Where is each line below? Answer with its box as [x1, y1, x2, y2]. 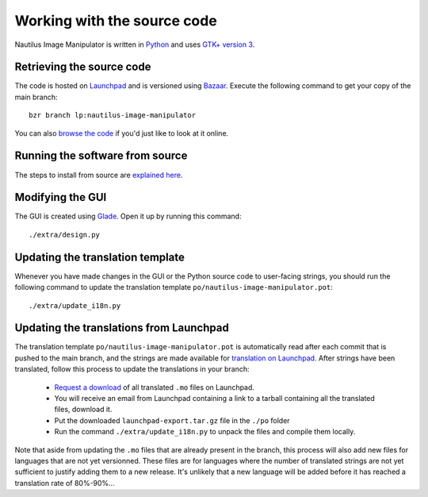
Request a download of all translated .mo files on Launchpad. [54, 382, 255, 392]
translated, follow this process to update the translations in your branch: [14, 364, 250, 374]
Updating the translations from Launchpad [14, 322, 229, 335]
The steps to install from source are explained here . [14, 170, 183, 179]
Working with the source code [14, 12, 217, 29]
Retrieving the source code [14, 60, 151, 74]
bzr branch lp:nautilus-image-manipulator [29, 111, 197, 120]
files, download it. [54, 405, 113, 414]
